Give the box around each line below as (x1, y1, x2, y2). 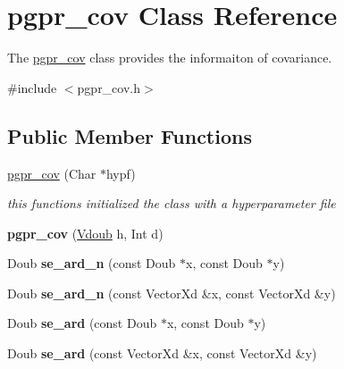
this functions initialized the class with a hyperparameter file (7, 194, 336, 213)
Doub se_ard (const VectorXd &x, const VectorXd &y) (7, 344, 317, 363)
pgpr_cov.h (77, 78, 141, 96)
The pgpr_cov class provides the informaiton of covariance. (7, 48, 332, 67)
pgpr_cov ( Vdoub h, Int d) (7, 223, 164, 242)
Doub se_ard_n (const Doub (7, 254, 176, 273)
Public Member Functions (7, 122, 252, 149)
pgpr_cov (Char (7, 164, 96, 182)
